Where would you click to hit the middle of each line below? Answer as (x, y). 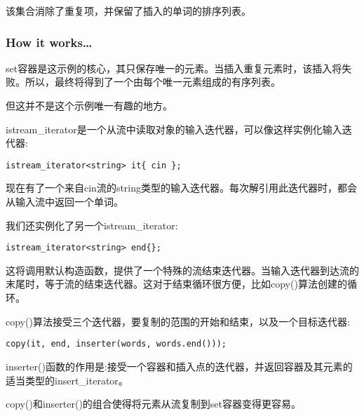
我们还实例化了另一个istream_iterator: (92, 225)
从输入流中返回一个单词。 (65, 202)
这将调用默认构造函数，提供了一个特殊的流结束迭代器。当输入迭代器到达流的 (182, 270)
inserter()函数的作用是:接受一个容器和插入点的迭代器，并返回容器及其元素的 (179, 366)
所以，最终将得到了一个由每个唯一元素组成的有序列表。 (153, 82)
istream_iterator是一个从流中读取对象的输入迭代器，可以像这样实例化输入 (174, 129)
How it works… (49, 42)
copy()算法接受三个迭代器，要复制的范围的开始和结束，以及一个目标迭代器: (178, 321)
